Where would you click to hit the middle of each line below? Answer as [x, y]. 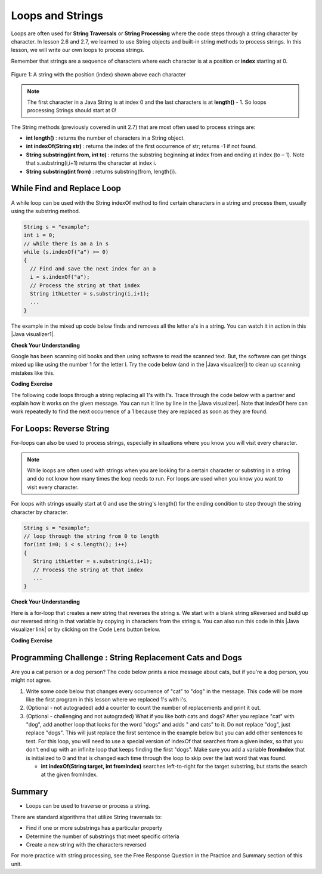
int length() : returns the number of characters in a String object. [105, 138]
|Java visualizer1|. [33, 334]
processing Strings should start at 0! [72, 110]
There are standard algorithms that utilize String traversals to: [86, 817]
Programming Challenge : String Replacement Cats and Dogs [127, 658]
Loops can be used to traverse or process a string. [88, 806]
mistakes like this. [33, 373]
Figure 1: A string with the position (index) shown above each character [98, 75]
